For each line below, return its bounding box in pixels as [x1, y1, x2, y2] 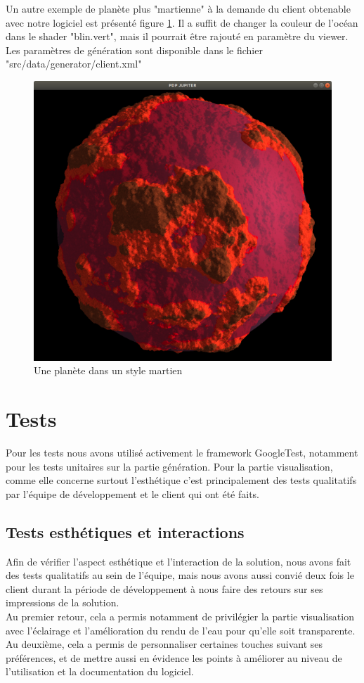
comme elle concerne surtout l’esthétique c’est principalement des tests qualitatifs [6, 473, 357, 487]
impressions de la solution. [6, 595, 119, 610]
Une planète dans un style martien [34, 363, 183, 378]
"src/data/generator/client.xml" [6, 56, 142, 71]
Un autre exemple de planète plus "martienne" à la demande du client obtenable [6, 1, 351, 15]
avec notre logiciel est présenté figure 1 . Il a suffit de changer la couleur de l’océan [6, 15, 358, 30]
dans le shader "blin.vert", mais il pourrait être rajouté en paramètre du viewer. [6, 29, 349, 44]
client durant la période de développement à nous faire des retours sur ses [6, 581, 323, 596]
